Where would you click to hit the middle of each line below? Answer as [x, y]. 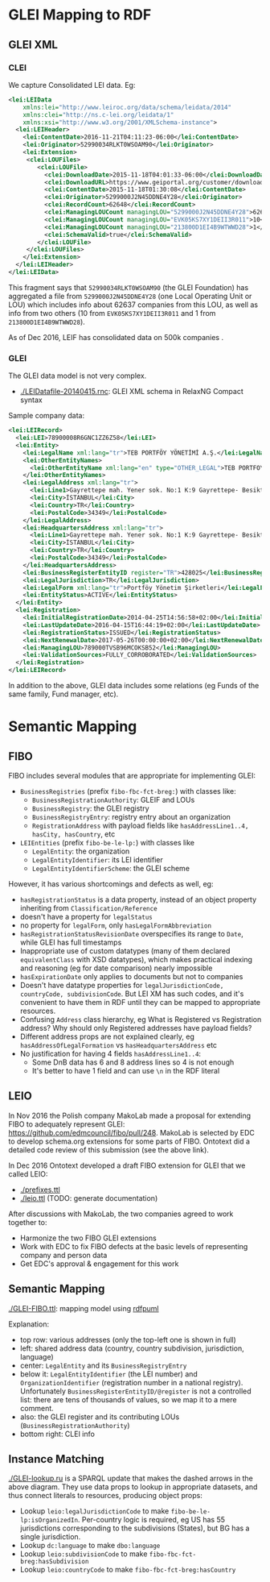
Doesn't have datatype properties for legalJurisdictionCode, [122, 986]
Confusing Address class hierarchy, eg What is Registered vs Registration [141, 1019]
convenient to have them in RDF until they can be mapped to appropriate [140, 1003]
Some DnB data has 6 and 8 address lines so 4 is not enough [133, 1062]
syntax [31, 400]
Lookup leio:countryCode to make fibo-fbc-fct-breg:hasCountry [128, 1570]
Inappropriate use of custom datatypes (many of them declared [125, 951]
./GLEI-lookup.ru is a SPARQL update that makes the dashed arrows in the [131, 1478]
